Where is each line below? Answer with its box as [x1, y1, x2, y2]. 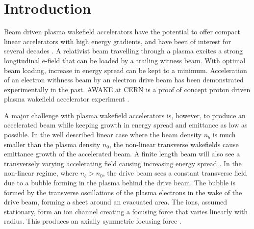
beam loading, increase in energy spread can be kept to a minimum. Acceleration [4, 65, 247, 75]
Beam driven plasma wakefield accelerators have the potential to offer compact [4, 26, 240, 37]
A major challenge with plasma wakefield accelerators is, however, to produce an [4, 110, 246, 120]
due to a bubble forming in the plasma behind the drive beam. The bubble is [4, 178, 235, 188]
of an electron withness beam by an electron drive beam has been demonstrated [4, 75, 244, 85]
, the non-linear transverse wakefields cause [109, 139, 239, 149]
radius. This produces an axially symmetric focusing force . [4, 216, 181, 226]
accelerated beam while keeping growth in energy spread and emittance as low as [4, 120, 248, 130]
